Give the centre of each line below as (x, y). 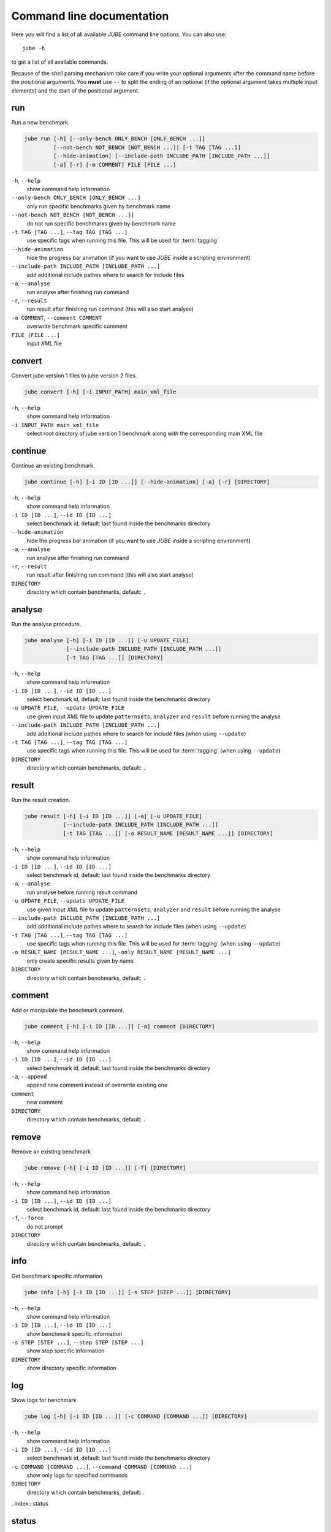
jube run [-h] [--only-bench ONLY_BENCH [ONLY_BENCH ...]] (115, 139)
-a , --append (29, 1077)
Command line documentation (90, 16)
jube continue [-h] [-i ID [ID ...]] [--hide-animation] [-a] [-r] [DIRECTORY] (147, 482)
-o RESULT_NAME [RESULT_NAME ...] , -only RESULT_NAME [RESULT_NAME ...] (121, 952)
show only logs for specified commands (77, 1475)
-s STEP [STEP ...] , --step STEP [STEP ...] (78, 1343)
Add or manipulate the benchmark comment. (68, 1010)
